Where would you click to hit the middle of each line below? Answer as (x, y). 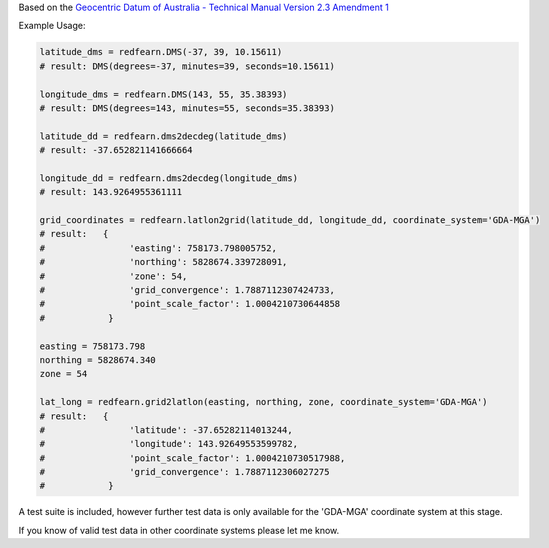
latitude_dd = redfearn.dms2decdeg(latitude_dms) (163, 136)
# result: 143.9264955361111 (111, 192)
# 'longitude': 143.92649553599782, (169, 444)
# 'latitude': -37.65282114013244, (166, 429)
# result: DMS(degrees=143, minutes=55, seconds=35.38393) (187, 108)
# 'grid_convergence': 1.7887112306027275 (184, 472)
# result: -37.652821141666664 (116, 150)
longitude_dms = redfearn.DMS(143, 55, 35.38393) (163, 94)
